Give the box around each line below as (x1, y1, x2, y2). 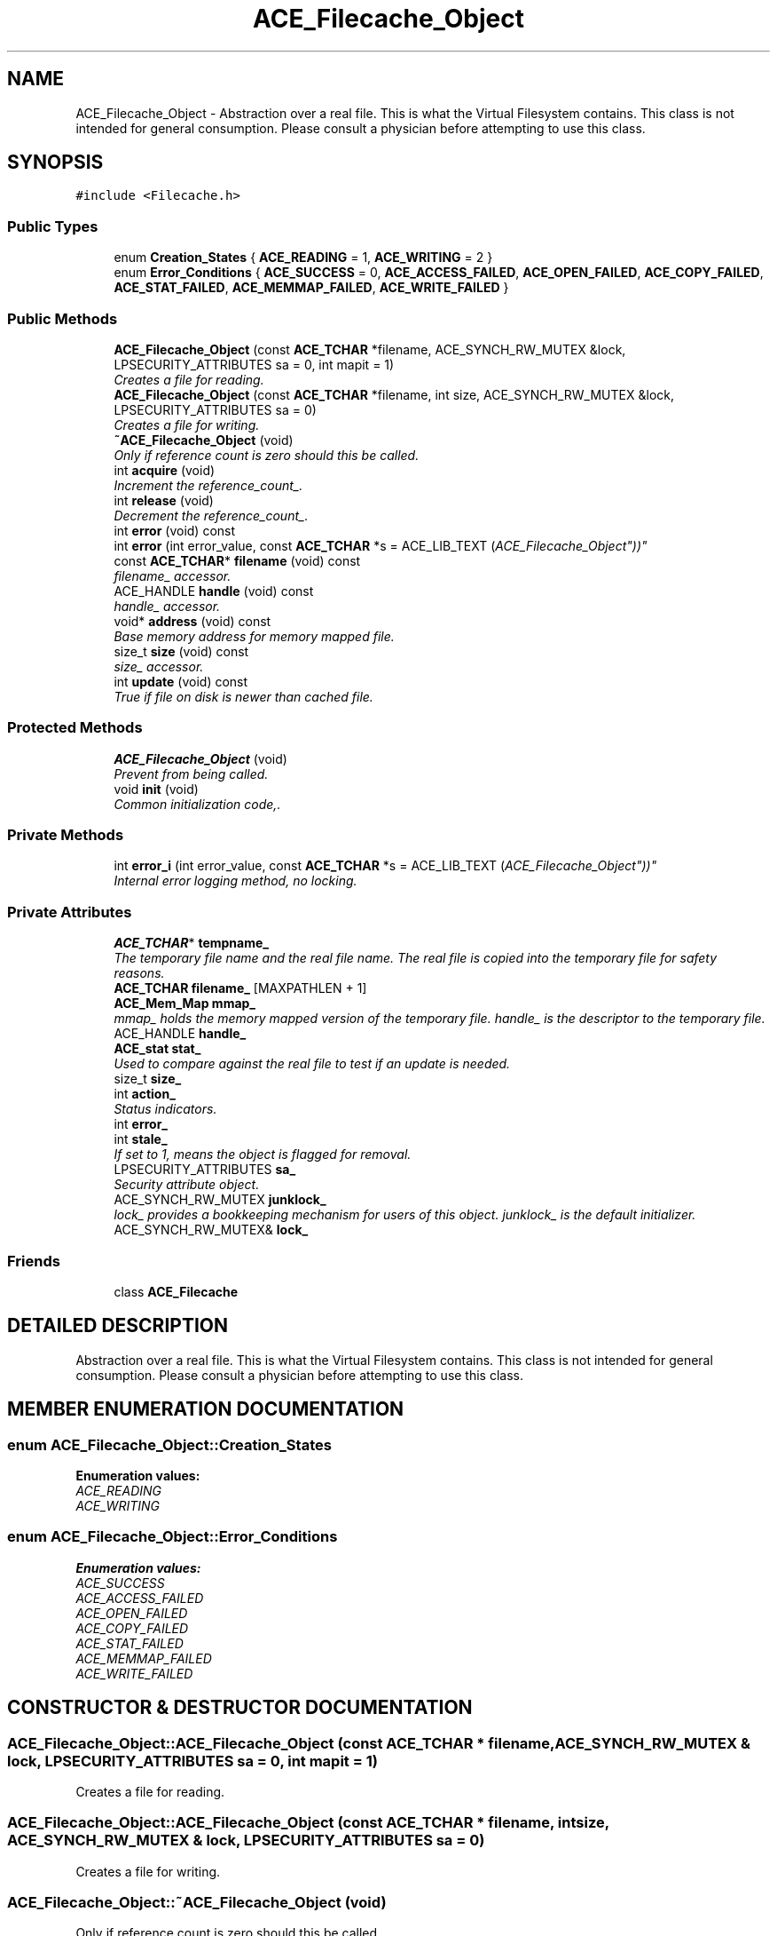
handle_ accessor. (114, 598, 221, 614)
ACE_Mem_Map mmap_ (114, 996, 256, 1012)
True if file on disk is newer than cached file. (114, 688, 373, 704)
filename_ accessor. (114, 567, 232, 583)
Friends (7, 1251, 60, 1270)
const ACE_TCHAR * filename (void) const (114, 552, 361, 568)
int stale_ (114, 1131, 168, 1147)
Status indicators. (114, 1101, 217, 1117)
